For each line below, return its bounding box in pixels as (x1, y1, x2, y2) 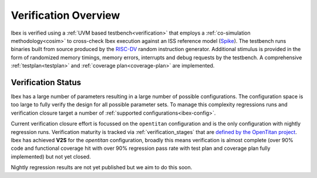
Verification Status (11, 77, 82, 88)
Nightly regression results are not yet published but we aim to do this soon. (11, 164, 193, 171)
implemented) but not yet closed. (11, 153, 91, 160)
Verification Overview (11, 9, 120, 22)
